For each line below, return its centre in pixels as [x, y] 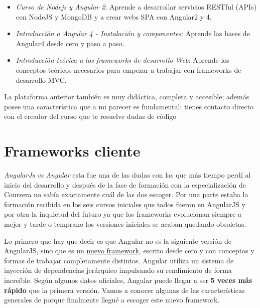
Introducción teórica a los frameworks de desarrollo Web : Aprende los [122, 60]
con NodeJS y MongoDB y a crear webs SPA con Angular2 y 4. [114, 16]
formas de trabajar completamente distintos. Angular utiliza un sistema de [119, 260]
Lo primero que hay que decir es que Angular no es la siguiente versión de [118, 241]
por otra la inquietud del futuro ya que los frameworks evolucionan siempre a [123, 214]
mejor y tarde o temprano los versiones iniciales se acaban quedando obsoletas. [125, 224]
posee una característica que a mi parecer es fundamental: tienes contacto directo [129, 106]
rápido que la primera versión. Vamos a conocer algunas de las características [124, 290]
